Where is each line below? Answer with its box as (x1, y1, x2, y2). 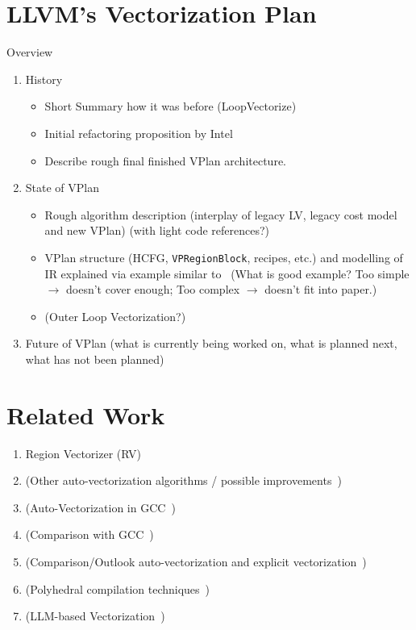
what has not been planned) (25, 350, 164, 367)
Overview (6, 44, 53, 60)
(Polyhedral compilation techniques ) (25, 580, 210, 597)
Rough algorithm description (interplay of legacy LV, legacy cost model (44, 206, 397, 223)
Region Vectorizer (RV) (25, 444, 141, 461)
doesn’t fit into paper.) (264, 281, 377, 298)
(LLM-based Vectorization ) (25, 607, 165, 624)
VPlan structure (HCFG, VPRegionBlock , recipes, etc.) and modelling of (44, 248, 403, 265)
